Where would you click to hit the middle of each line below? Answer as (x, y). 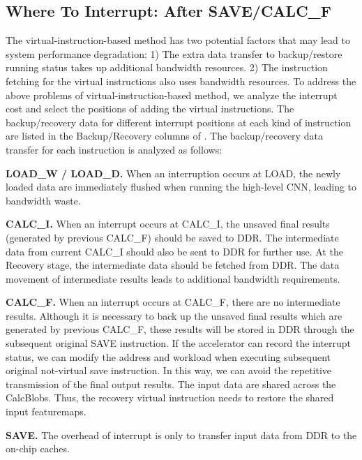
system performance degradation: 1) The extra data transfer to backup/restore (174, 53)
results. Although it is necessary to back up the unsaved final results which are (174, 315)
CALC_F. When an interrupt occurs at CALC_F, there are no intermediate (173, 302)
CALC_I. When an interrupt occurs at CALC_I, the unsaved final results (168, 224)
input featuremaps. (46, 411)
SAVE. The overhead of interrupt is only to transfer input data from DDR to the (181, 435)
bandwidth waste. (43, 200)
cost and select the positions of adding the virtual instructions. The (150, 109)
